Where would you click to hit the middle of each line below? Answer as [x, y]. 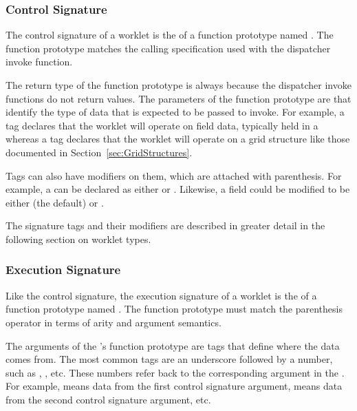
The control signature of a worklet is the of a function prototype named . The [170, 35]
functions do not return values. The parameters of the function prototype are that [178, 98]
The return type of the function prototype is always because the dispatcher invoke [178, 85]
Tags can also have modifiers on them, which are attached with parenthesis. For [174, 175]
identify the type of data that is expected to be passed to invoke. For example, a [175, 112]
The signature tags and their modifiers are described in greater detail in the [165, 225]
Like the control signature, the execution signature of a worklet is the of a [161, 295]
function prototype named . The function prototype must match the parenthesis [174, 309]
